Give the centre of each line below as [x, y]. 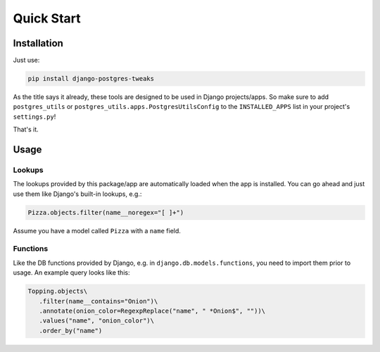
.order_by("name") [71, 331]
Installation [38, 43]
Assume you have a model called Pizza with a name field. [97, 230]
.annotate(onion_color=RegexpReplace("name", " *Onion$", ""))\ [152, 311]
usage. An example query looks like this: [71, 273]
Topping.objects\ [58, 291]
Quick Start [47, 18]
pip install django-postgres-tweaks [91, 79]
